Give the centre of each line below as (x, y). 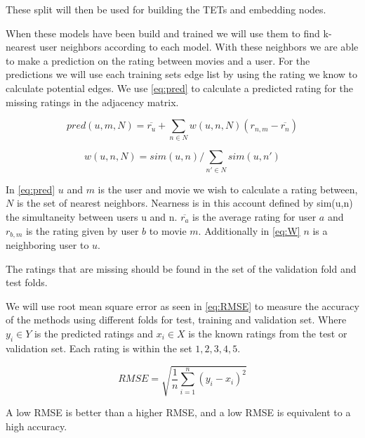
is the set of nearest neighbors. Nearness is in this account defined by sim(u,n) (185, 203)
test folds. (27, 282)
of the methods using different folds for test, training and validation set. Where (176, 320)
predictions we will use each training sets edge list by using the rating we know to (182, 74)
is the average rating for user (254, 217)
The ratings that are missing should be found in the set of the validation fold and (181, 268)
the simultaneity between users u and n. (92, 217)
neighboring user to (47, 245)
